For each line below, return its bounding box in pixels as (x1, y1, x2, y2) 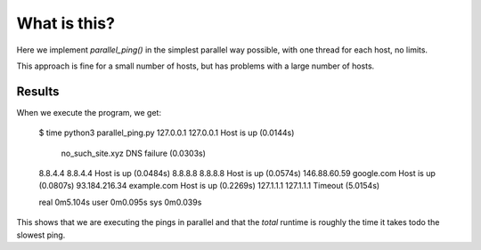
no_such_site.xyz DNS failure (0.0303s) (61, 148, 207, 158)
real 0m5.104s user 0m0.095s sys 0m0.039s (38, 197, 202, 207)
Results (16, 84, 60, 99)
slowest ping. (16, 230, 66, 240)
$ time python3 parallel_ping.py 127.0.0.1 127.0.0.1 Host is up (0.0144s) (38, 127, 295, 138)
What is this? (16, 13, 116, 33)
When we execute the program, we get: (16, 107, 162, 117)
